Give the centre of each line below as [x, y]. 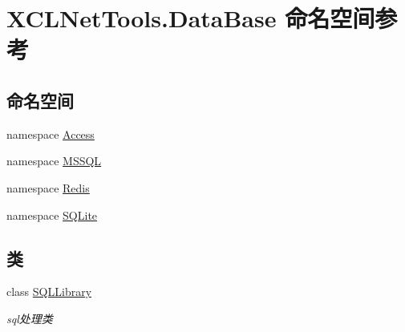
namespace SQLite [52, 215]
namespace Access [51, 134]
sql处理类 [30, 318]
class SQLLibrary [49, 292]
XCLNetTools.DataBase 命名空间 [191, 18]
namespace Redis [48, 187]
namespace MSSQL [54, 161]
